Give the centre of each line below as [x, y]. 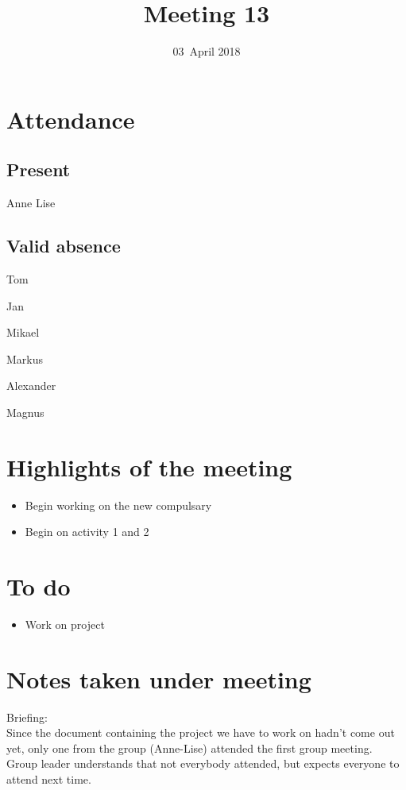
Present [39, 170]
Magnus [25, 412]
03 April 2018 [207, 51]
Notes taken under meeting [159, 678]
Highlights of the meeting [149, 466]
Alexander [31, 385]
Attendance [71, 119]
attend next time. [49, 779]
